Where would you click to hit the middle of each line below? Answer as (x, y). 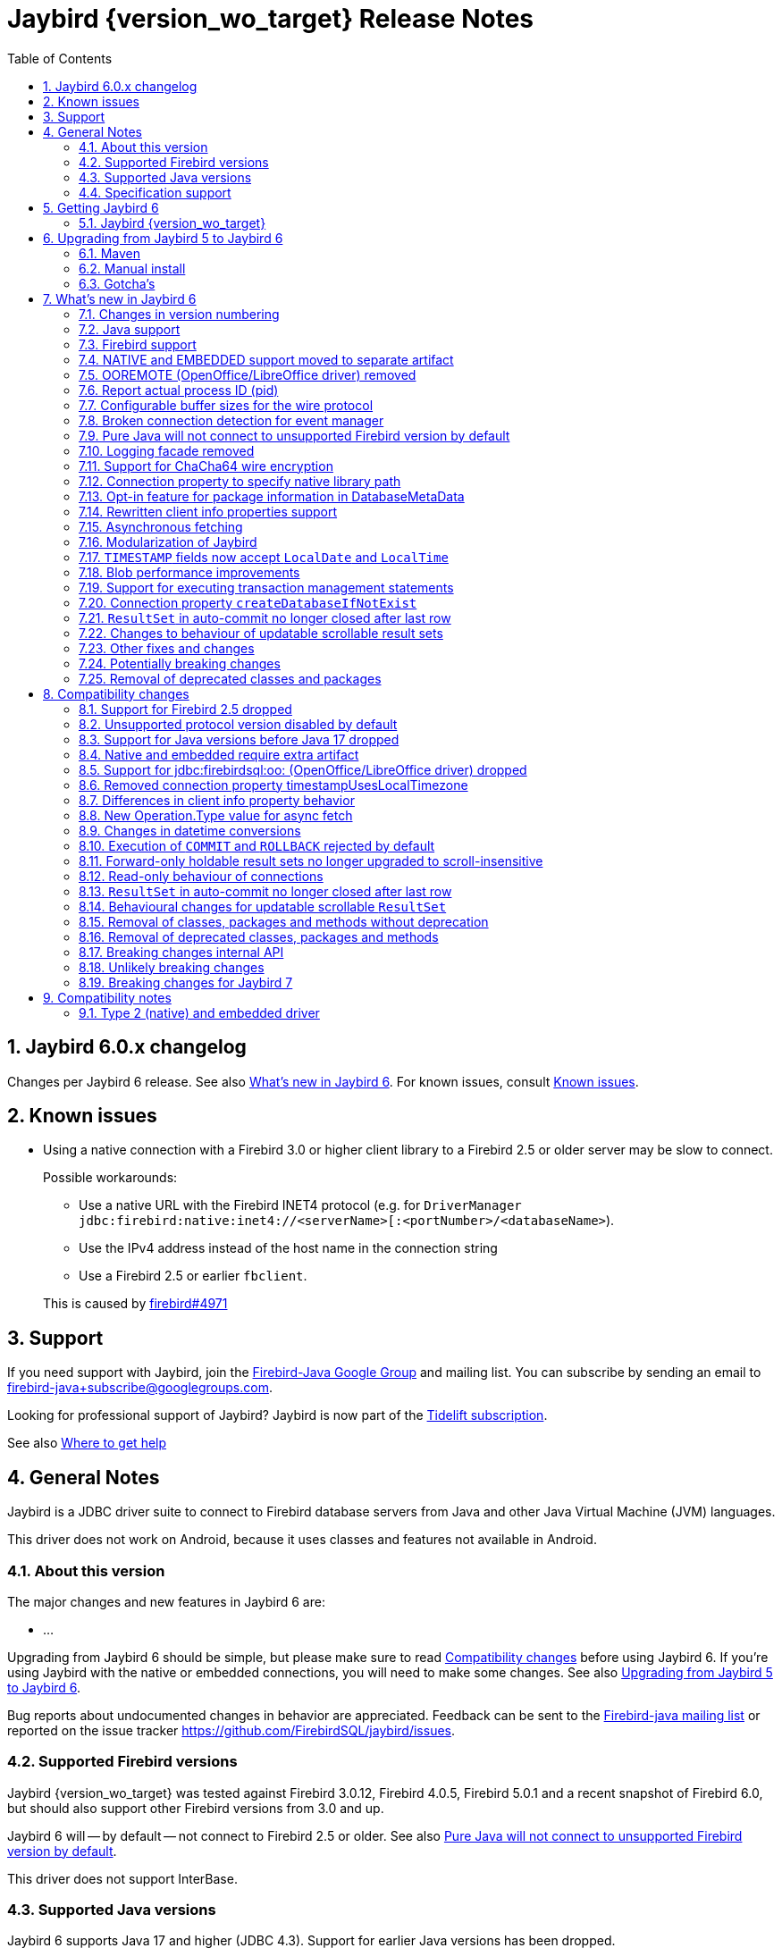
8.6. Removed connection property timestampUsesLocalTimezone (273, 785)
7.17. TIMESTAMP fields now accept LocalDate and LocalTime (264, 557)
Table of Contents (60, 58)
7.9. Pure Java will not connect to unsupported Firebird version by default (294, 435)
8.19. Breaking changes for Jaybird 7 (186, 982)
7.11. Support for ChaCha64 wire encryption (206, 466)
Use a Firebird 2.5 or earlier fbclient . (193, 1276)
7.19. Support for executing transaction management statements (266, 587)
